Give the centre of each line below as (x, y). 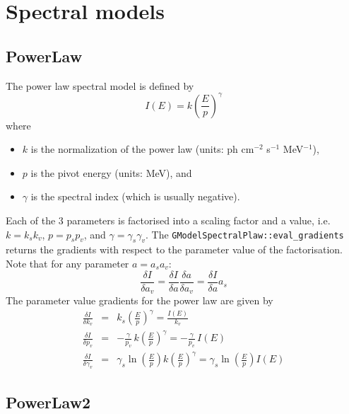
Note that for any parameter (67, 264)
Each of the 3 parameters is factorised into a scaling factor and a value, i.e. (168, 220)
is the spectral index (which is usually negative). (135, 196)
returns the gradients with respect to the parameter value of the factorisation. (174, 249)
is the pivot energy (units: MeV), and (111, 172)
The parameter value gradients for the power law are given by (140, 300)
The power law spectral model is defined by (100, 85)
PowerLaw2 (48, 402)
